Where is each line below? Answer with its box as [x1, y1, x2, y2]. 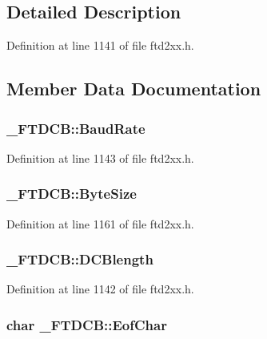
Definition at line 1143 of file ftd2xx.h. [6, 149, 194, 166]
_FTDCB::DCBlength [6, 249, 153, 269]
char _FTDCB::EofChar [6, 314, 167, 334]
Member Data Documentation [6, 76, 261, 101]
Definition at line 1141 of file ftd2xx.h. [6, 37, 194, 54]
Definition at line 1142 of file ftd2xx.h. [6, 280, 194, 297]
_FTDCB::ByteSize [6, 184, 137, 204]
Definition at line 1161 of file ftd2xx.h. [6, 215, 194, 232]
